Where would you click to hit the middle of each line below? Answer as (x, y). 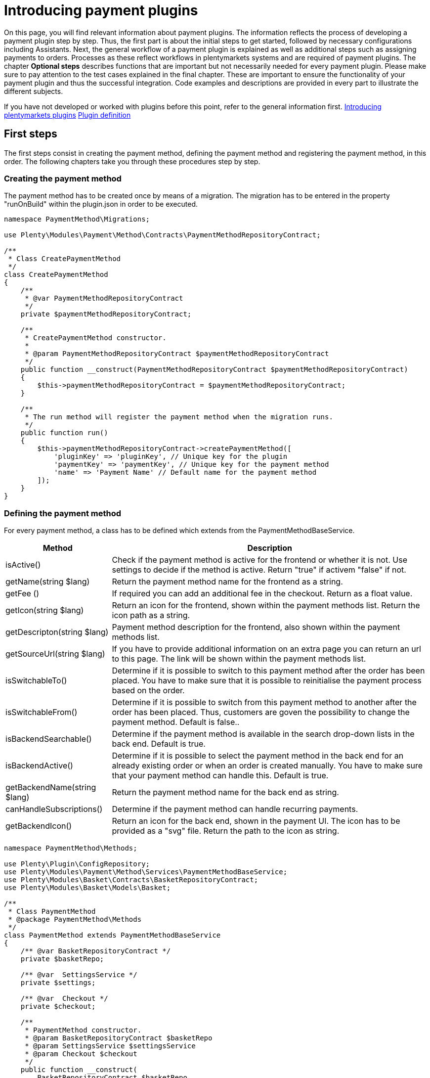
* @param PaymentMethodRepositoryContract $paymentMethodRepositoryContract (177, 354)
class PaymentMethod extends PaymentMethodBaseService (112, 935)
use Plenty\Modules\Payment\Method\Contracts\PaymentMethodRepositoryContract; (162, 235)
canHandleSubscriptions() (54, 809)
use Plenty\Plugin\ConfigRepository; (77, 864)
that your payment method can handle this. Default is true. (220, 776)
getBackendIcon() (39, 826)
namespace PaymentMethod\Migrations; (77, 219)
